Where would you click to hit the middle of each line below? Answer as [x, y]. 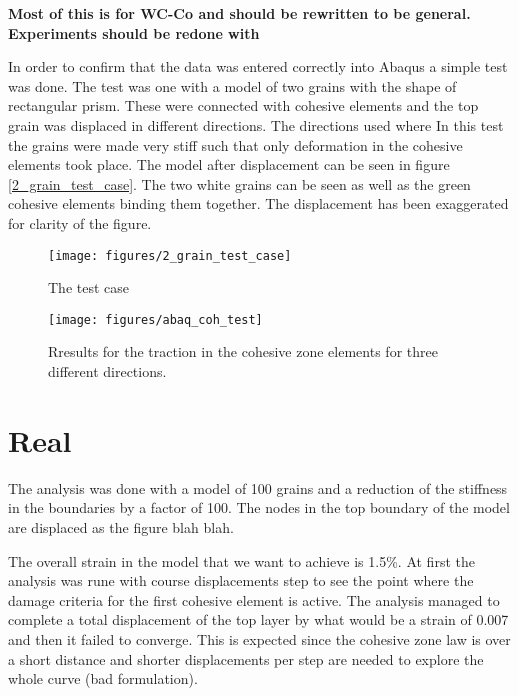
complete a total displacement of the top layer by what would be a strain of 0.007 [258, 619]
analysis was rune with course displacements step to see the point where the [241, 580]
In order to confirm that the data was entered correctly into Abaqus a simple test [258, 66]
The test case [89, 287]
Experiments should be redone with [134, 32]
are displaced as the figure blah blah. [121, 526]
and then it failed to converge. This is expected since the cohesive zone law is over [259, 638]
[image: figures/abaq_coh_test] [155, 319]
